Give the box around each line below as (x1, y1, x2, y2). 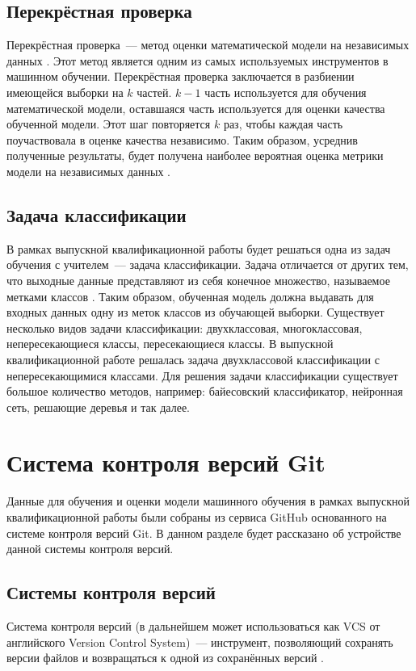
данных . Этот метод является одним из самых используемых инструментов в (6, 52, 389, 69)
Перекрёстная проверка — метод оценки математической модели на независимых (6, 36, 410, 53)
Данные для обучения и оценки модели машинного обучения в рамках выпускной (6, 493, 410, 510)
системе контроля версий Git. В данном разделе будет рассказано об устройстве (6, 524, 401, 541)
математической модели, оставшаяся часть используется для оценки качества (6, 99, 385, 116)
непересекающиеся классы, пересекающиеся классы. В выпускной (6, 335, 334, 352)
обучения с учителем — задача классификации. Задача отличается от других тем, (6, 256, 409, 273)
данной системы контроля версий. (6, 540, 174, 557)
